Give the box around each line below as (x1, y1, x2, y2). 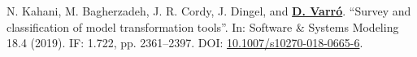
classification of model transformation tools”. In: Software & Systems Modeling (7, 18, 399, 35)
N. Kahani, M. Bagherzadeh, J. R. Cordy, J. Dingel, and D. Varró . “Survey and (7, 2, 411, 19)
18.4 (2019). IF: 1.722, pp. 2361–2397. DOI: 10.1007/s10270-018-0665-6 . (7, 34, 363, 51)
